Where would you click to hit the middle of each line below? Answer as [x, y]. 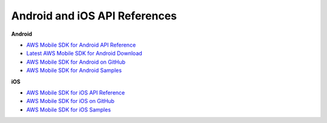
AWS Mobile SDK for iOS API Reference [76, 92]
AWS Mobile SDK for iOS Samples [69, 110]
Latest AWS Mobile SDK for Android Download [84, 53]
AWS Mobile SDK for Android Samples [74, 70]
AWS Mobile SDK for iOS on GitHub [71, 101]
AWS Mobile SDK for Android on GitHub [76, 62]
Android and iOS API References [94, 16]
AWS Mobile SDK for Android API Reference [81, 45]
